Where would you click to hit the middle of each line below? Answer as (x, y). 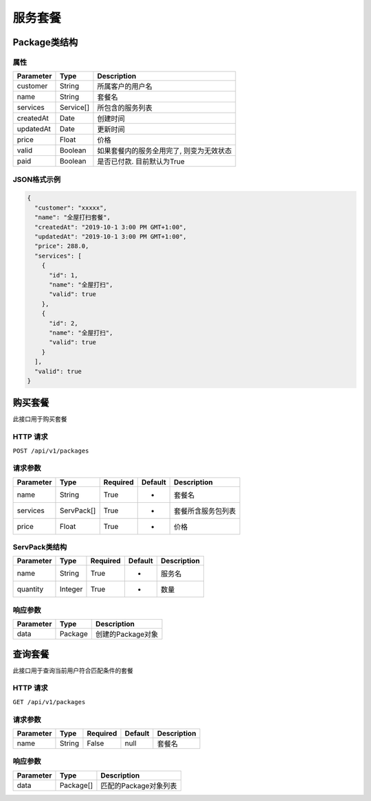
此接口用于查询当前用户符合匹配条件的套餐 (73, 670)
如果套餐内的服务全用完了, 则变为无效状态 (165, 151)
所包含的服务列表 (125, 108)
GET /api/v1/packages (49, 702)
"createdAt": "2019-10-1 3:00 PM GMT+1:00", (111, 227)
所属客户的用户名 (125, 87)
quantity (30, 589)
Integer (71, 589)
